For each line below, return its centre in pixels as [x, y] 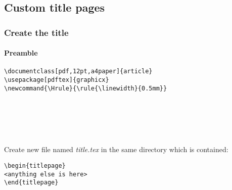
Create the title [36, 32]
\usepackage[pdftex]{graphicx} [57, 80]
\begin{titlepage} [35, 165]
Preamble [21, 53]
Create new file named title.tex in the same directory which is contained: [116, 149]
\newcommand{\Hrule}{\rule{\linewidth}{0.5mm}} [86, 88]
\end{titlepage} [31, 183]
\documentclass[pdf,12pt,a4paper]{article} [78, 72]
